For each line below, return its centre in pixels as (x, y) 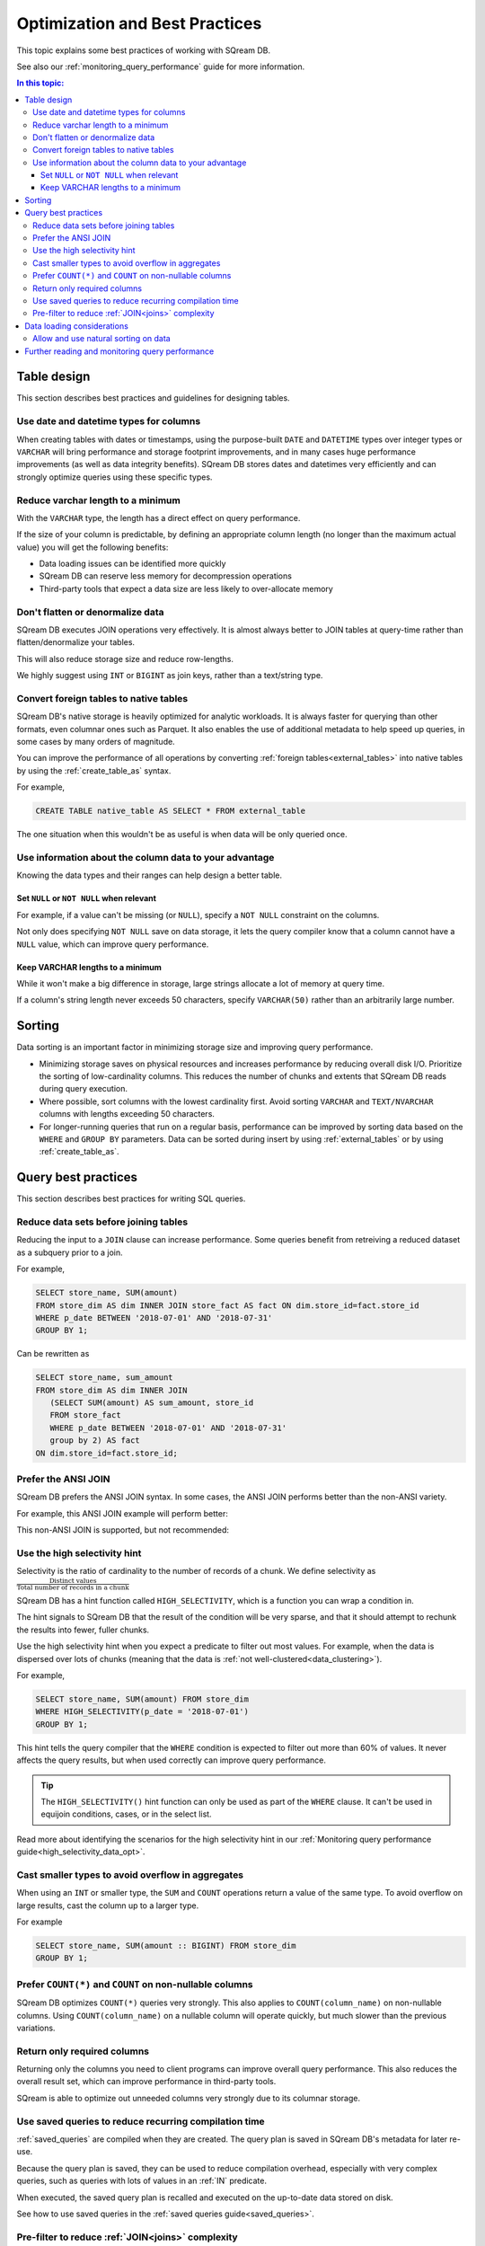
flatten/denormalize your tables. (75, 642)
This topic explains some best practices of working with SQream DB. (144, 50)
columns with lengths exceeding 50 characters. (127, 1114)
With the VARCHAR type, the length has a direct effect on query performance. (159, 517)
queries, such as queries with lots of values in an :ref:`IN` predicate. (142, 2181)
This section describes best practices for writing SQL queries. (131, 1198)
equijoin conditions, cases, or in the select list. (126, 1814)
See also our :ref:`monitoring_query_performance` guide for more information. (161, 66)
